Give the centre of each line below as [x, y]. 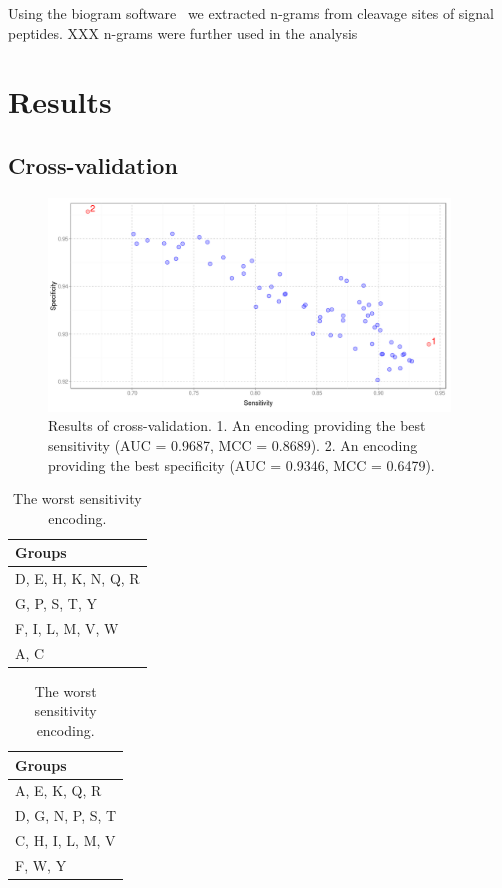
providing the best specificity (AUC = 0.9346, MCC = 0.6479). [241, 464]
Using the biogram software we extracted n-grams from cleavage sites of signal [251, 13]
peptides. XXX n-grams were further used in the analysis [183, 32]
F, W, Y [41, 864]
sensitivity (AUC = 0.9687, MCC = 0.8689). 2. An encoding [233, 444]
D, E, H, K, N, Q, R [77, 578]
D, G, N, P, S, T [66, 815]
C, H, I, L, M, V [65, 840]
